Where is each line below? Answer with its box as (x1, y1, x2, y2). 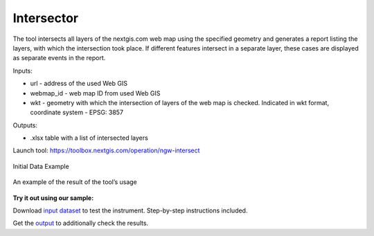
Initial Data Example (12, 162, 69, 170)
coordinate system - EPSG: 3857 (30, 108, 124, 117)
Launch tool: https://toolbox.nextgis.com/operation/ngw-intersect (12, 146, 200, 155)
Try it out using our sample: (12, 194, 94, 202)
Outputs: (12, 121, 38, 129)
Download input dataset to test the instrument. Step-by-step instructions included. (12, 206, 248, 215)
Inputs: (12, 66, 33, 75)
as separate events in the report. (12, 54, 106, 62)
